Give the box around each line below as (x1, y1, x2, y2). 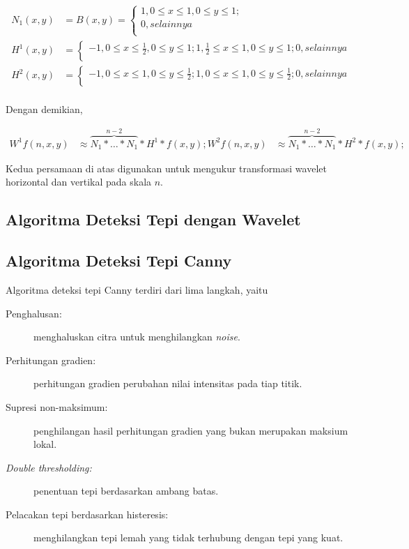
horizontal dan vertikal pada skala (6, 174, 152, 189)
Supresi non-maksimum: (6, 399, 108, 414)
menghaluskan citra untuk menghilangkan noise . (33, 329, 240, 344)
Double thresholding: (6, 460, 92, 474)
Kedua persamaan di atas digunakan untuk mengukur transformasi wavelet (6, 160, 327, 175)
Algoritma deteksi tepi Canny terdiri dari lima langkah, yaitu (6, 282, 268, 296)
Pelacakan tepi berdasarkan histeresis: (6, 506, 169, 521)
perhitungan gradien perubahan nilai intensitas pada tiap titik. (33, 376, 302, 391)
